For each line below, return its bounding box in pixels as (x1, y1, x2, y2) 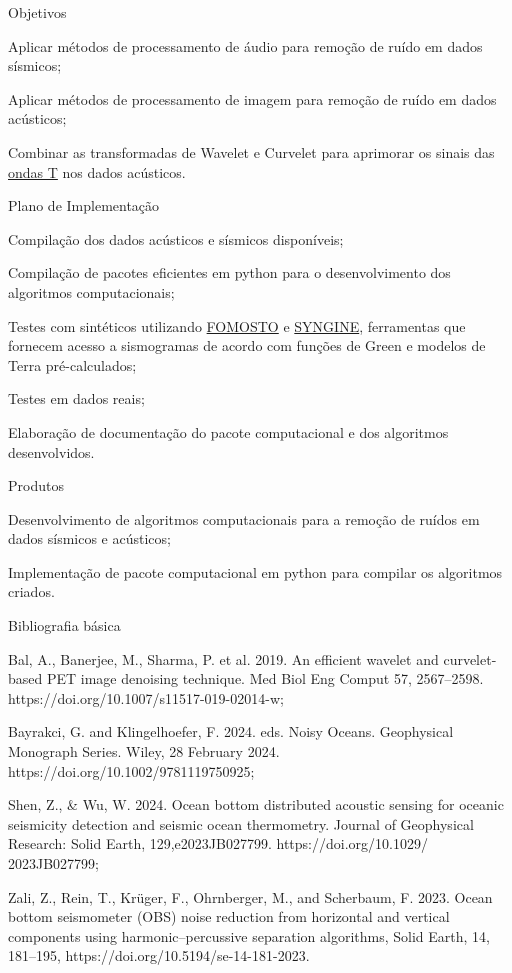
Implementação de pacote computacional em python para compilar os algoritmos (8, 561, 503, 582)
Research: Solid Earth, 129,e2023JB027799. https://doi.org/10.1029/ (8, 833, 428, 854)
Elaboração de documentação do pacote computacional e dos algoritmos (8, 421, 449, 442)
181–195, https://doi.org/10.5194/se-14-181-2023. (8, 945, 310, 966)
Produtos (8, 475, 64, 496)
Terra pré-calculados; (8, 354, 137, 375)
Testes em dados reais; (8, 388, 145, 409)
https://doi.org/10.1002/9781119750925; (8, 760, 255, 781)
